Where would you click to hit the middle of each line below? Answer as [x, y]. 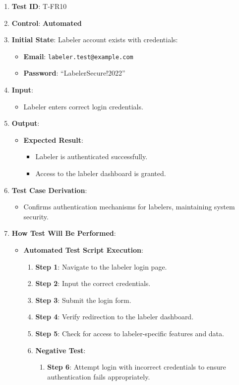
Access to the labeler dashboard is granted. [101, 173]
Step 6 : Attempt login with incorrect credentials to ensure [137, 367]
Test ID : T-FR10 [39, 6]
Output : [26, 123]
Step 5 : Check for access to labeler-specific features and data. [130, 333]
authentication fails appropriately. [99, 376]
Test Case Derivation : [49, 190]
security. [36, 216]
